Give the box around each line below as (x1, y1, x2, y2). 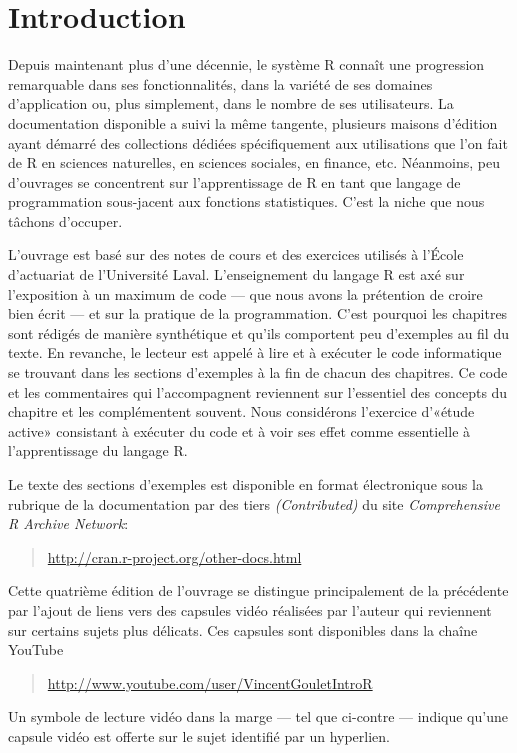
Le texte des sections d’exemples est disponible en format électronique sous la (8, 474, 483, 494)
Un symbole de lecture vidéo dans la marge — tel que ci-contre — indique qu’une (8, 706, 508, 727)
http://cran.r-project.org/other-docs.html (47, 546, 302, 567)
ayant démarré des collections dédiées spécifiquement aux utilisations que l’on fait (8, 132, 508, 153)
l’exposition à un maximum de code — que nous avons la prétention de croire (8, 283, 483, 304)
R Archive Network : (8, 513, 129, 534)
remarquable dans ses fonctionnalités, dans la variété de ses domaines (8, 73, 433, 94)
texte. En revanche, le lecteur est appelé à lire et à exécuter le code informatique (8, 342, 502, 363)
